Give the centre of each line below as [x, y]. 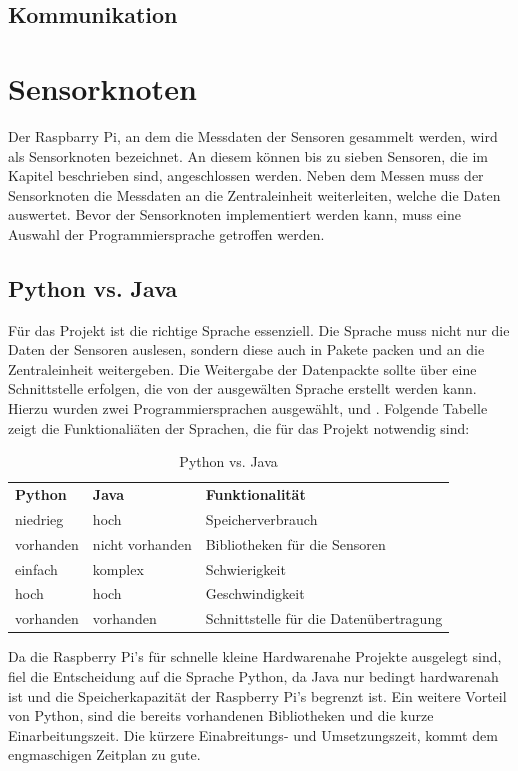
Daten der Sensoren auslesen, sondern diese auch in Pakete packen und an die [246, 349]
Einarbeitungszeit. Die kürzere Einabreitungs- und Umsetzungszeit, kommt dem [253, 734]
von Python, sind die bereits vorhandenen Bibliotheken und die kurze [221, 715]
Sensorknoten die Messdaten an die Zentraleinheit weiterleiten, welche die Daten [254, 194]
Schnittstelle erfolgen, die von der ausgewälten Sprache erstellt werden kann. [242, 388]
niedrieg [39, 518]
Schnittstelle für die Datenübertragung [324, 618]
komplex [118, 568]
